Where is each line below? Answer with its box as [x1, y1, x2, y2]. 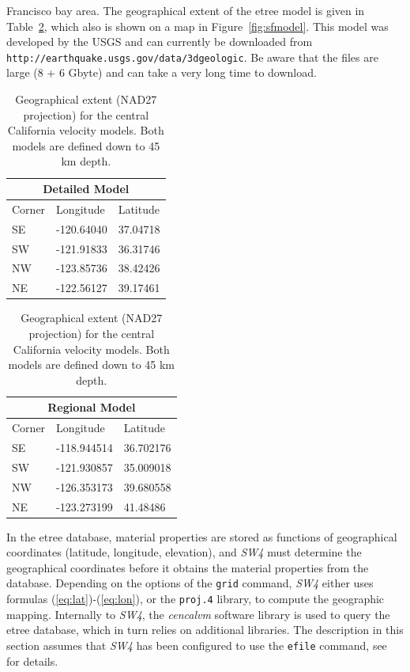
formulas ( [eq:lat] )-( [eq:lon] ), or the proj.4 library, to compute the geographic [6, 590, 385, 607]
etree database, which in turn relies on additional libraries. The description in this [6, 621, 404, 638]
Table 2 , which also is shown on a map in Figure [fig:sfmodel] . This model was [6, 17, 389, 34]
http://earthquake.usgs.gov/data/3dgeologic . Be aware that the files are [6, 48, 378, 65]
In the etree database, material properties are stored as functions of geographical [6, 528, 397, 545]
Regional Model [47, 399, 136, 416]
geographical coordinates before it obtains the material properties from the [6, 559, 369, 575]
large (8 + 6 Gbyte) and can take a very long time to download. [6, 64, 317, 81]
